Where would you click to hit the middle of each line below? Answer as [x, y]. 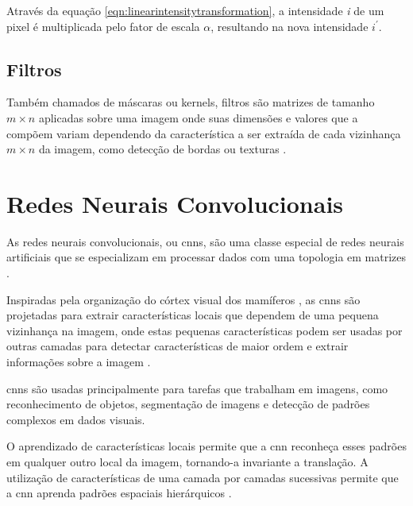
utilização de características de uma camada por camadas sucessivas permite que [203, 477]
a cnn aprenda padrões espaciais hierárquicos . [119, 493]
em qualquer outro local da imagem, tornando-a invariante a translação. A [187, 462]
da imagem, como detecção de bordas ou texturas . [162, 149]
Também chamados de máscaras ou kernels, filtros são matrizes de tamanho [191, 102]
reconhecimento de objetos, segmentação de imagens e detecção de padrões [188, 404]
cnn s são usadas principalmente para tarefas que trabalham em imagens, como [197, 388]
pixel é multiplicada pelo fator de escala [103, 26]
